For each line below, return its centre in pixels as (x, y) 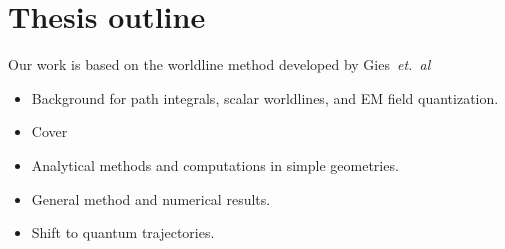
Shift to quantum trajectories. (123, 232)
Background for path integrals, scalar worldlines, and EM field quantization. (265, 97)
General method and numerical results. (151, 198)
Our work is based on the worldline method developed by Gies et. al (219, 64)
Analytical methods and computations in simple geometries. (215, 164)
